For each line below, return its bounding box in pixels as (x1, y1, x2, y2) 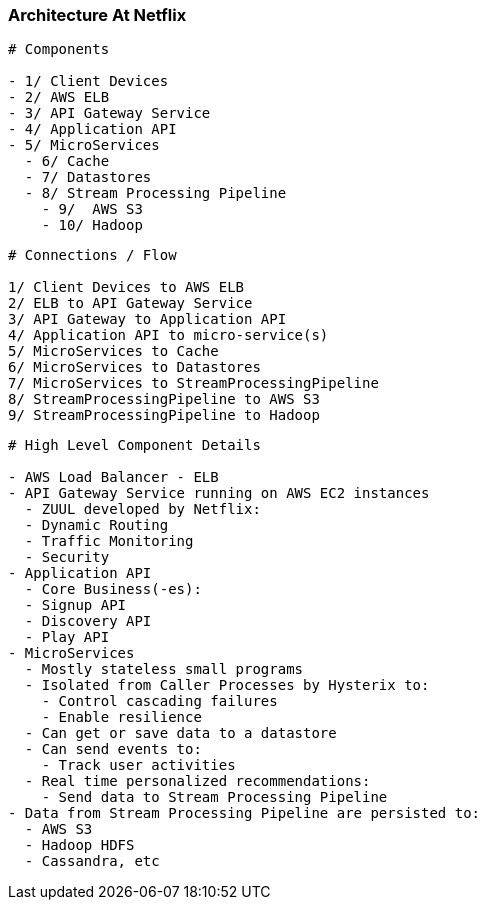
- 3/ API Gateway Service (8, 105, 211, 122)
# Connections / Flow (8, 247, 177, 264)
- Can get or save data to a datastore (24, 725, 337, 742)
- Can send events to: (24, 741, 202, 758)
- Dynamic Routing (24, 517, 169, 534)
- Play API (24, 629, 110, 646)
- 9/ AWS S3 (41, 201, 143, 218)
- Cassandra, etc (24, 853, 160, 870)
